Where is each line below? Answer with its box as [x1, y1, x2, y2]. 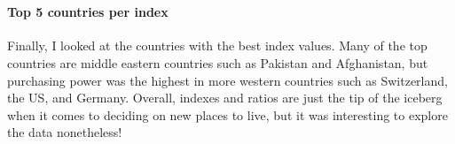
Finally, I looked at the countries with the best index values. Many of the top [7, 36, 428, 55]
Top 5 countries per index [7, 3, 169, 21]
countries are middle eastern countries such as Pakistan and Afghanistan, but [7, 53, 428, 72]
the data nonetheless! [7, 123, 122, 141]
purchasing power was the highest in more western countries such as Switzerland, [7, 71, 448, 89]
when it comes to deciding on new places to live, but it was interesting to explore [7, 105, 448, 124]
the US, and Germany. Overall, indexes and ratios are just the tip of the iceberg [7, 88, 443, 107]
